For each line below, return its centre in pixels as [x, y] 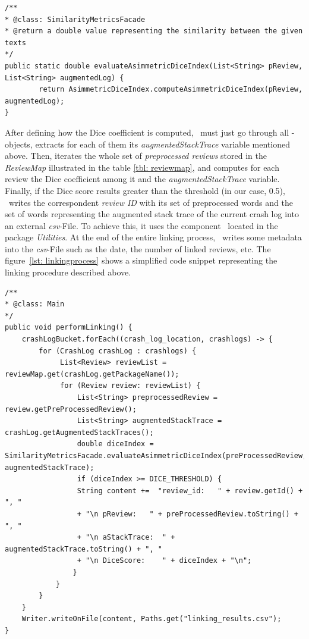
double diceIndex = [115, 444]
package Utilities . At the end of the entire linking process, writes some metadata [153, 237]
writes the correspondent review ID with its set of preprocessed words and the [151, 202]
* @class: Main [35, 304]
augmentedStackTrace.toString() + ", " [83, 549]
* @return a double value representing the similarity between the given [154, 31]
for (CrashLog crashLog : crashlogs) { [118, 351]
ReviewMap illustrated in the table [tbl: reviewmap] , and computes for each [142, 167]
